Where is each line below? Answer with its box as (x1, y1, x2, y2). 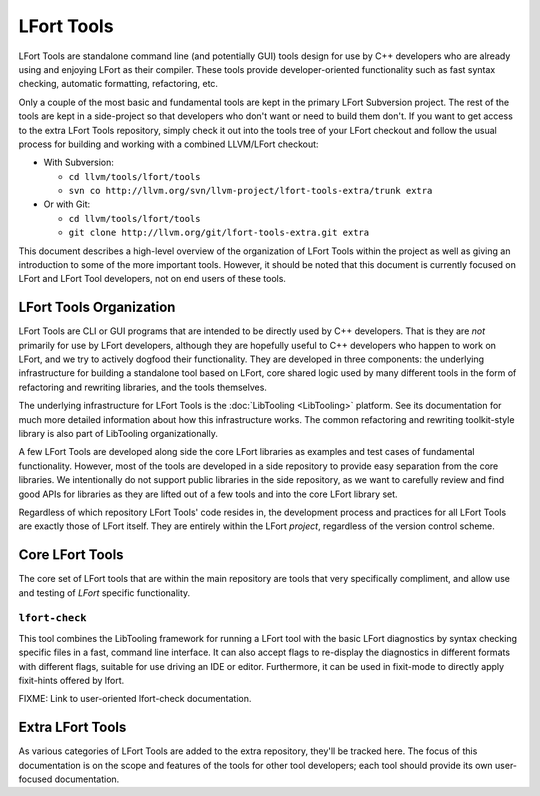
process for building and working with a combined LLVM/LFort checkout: (18, 138, 319, 150)
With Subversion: (43, 156, 115, 169)
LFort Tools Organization (18, 299, 176, 316)
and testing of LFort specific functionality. (18, 586, 191, 599)
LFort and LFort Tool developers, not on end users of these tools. (18, 273, 287, 285)
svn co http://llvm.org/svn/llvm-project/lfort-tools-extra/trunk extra (68, 185, 433, 197)
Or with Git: (43, 198, 91, 210)
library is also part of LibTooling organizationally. (18, 428, 219, 440)
